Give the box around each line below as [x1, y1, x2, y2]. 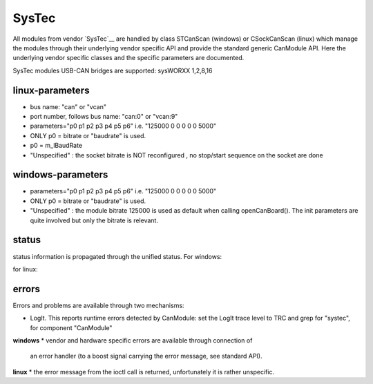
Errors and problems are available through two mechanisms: [12, 301, 184, 309]
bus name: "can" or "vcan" [30, 102, 107, 111]
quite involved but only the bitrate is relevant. [30, 216, 159, 224]
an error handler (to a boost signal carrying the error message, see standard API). [30, 352, 262, 361]
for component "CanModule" [30, 323, 113, 332]
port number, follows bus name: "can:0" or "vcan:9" [30, 113, 178, 121]
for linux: [12, 265, 38, 273]
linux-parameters [12, 84, 90, 96]
